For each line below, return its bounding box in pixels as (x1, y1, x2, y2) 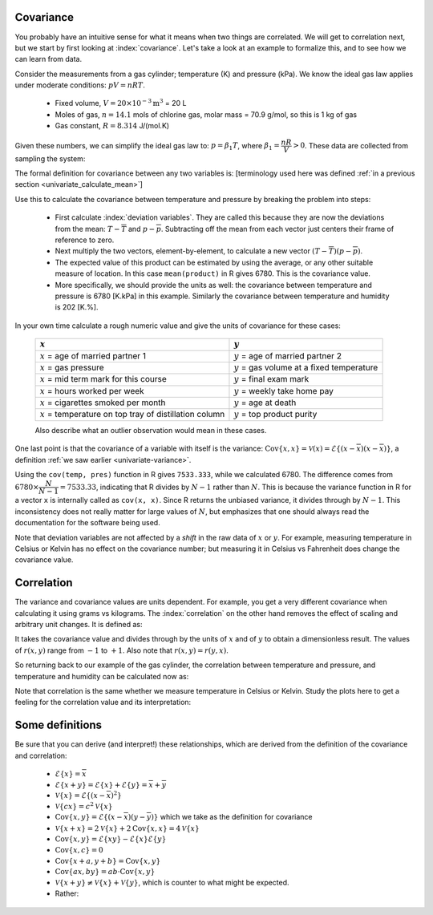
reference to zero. (55, 235, 115, 245)
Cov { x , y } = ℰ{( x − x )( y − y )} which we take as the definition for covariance (55, 812, 313, 822)
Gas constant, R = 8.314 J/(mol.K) (55, 121, 170, 131)
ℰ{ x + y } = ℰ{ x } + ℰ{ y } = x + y (55, 780, 167, 789)
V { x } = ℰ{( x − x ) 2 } (55, 790, 122, 800)
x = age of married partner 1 (39, 350, 147, 361)
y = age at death (233, 397, 297, 408)
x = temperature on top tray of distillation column (39, 409, 225, 420)
